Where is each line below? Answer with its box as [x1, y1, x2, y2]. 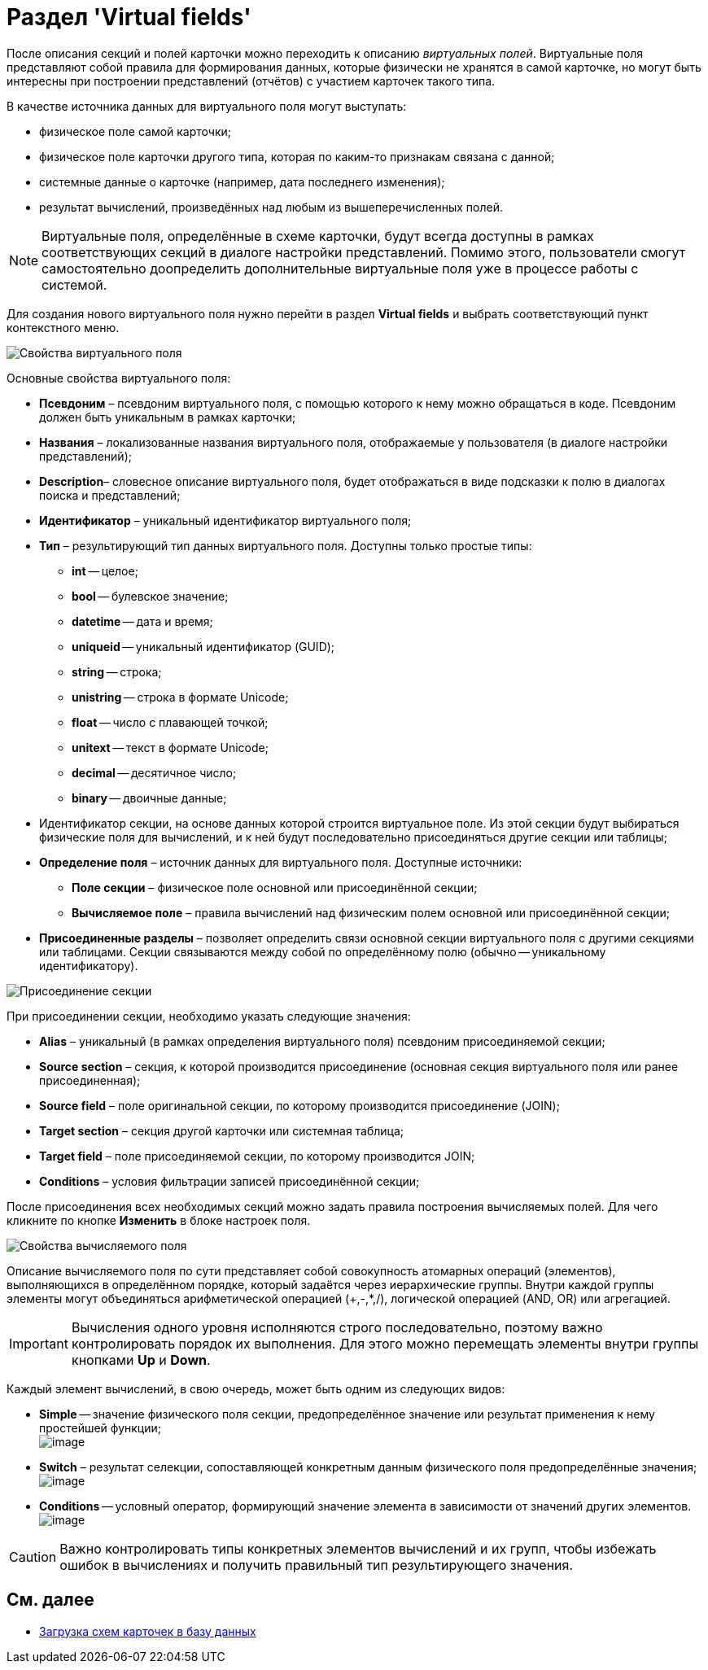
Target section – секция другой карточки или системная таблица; [39, 1123, 404, 1138]
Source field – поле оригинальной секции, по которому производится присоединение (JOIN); [39, 1098, 560, 1113]
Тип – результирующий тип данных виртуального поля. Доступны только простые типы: [39, 538, 532, 553]
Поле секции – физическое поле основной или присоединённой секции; [72, 880, 478, 894]
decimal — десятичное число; [72, 765, 237, 780]
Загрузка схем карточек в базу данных [39, 1624, 256, 1638]
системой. [42, 276, 107, 293]
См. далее [7, 1589, 94, 1611]
